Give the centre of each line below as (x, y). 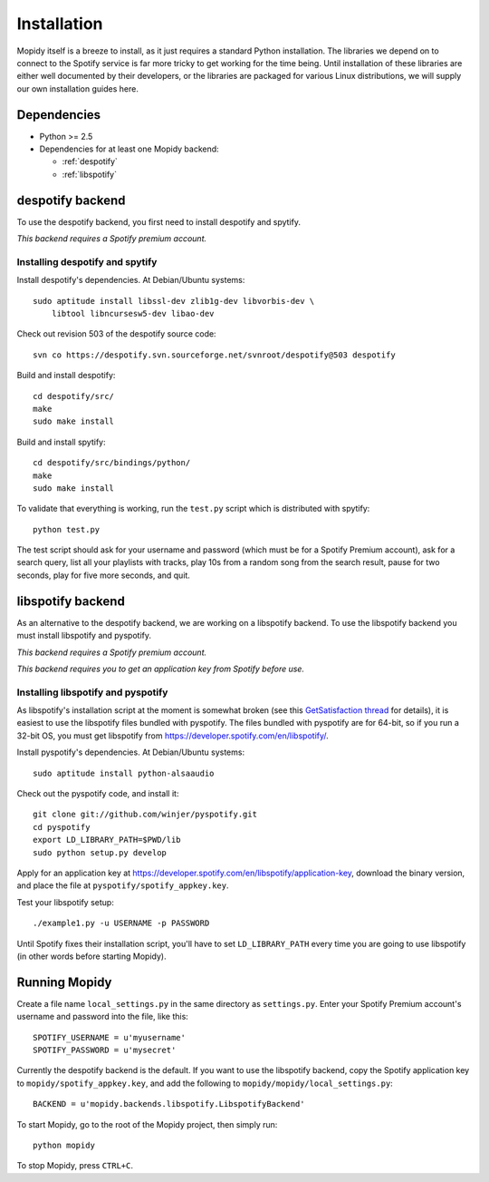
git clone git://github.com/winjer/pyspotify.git (145, 815)
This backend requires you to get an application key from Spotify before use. (161, 669)
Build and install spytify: (61, 442)
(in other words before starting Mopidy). (91, 956)
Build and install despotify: (66, 376)
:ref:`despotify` (90, 161)
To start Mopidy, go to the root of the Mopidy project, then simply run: (147, 1124)
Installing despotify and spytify (87, 261)
